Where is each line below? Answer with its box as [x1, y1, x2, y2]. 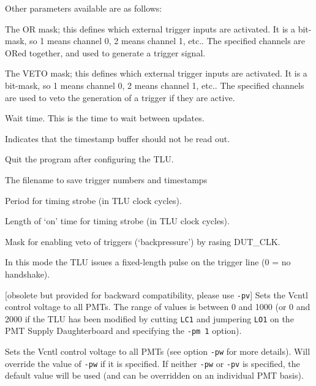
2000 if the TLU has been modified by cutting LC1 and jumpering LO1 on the [5, 312, 294, 325]
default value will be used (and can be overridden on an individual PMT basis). [5, 369, 304, 382]
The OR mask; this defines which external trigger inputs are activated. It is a [5, 22, 295, 35]
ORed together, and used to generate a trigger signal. [5, 46, 206, 59]
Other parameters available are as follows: [5, 2, 162, 14]
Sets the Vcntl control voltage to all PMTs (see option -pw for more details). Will [5, 345, 310, 358]
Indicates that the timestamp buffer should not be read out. [5, 132, 230, 145]
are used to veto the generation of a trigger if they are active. [5, 91, 235, 104]
